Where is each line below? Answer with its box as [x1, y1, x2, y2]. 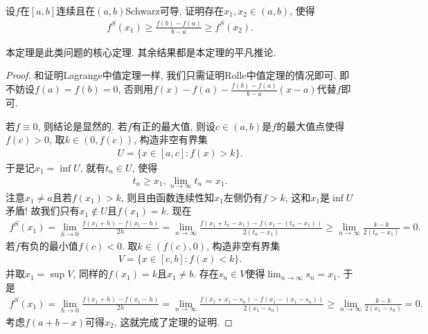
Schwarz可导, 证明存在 [125, 3, 224, 17]
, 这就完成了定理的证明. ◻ [114, 314, 233, 328]
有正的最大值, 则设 [132, 118, 216, 133]
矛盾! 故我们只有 [6, 203, 80, 218]
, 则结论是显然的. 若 [37, 118, 127, 133]
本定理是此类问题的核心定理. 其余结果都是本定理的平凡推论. [6, 44, 276, 59]
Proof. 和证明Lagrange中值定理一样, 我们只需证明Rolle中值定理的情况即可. [6, 68, 337, 82]
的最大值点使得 [276, 118, 345, 133]
